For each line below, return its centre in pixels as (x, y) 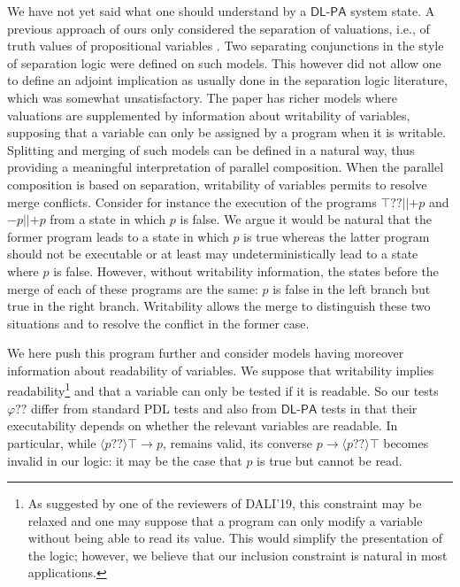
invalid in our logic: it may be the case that (125, 460)
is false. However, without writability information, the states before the (246, 270)
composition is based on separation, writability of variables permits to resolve (217, 184)
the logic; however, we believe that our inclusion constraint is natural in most (238, 555)
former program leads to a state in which (118, 236)
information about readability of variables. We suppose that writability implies (221, 370)
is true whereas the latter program (337, 236)
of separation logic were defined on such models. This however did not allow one (224, 62)
